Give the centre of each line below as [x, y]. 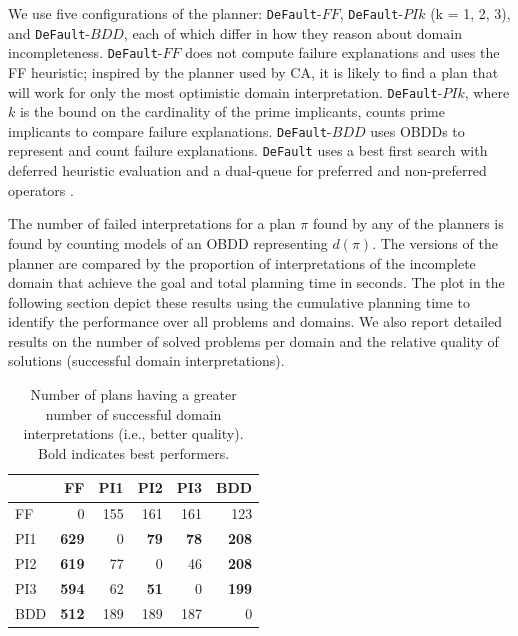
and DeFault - [49, 32]
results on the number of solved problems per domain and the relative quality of [253, 340]
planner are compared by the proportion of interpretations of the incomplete [242, 262]
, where [487, 91]
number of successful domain [133, 413]
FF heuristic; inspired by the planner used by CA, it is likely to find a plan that [253, 71]
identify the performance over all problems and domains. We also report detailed [255, 321]
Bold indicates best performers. [134, 452]
